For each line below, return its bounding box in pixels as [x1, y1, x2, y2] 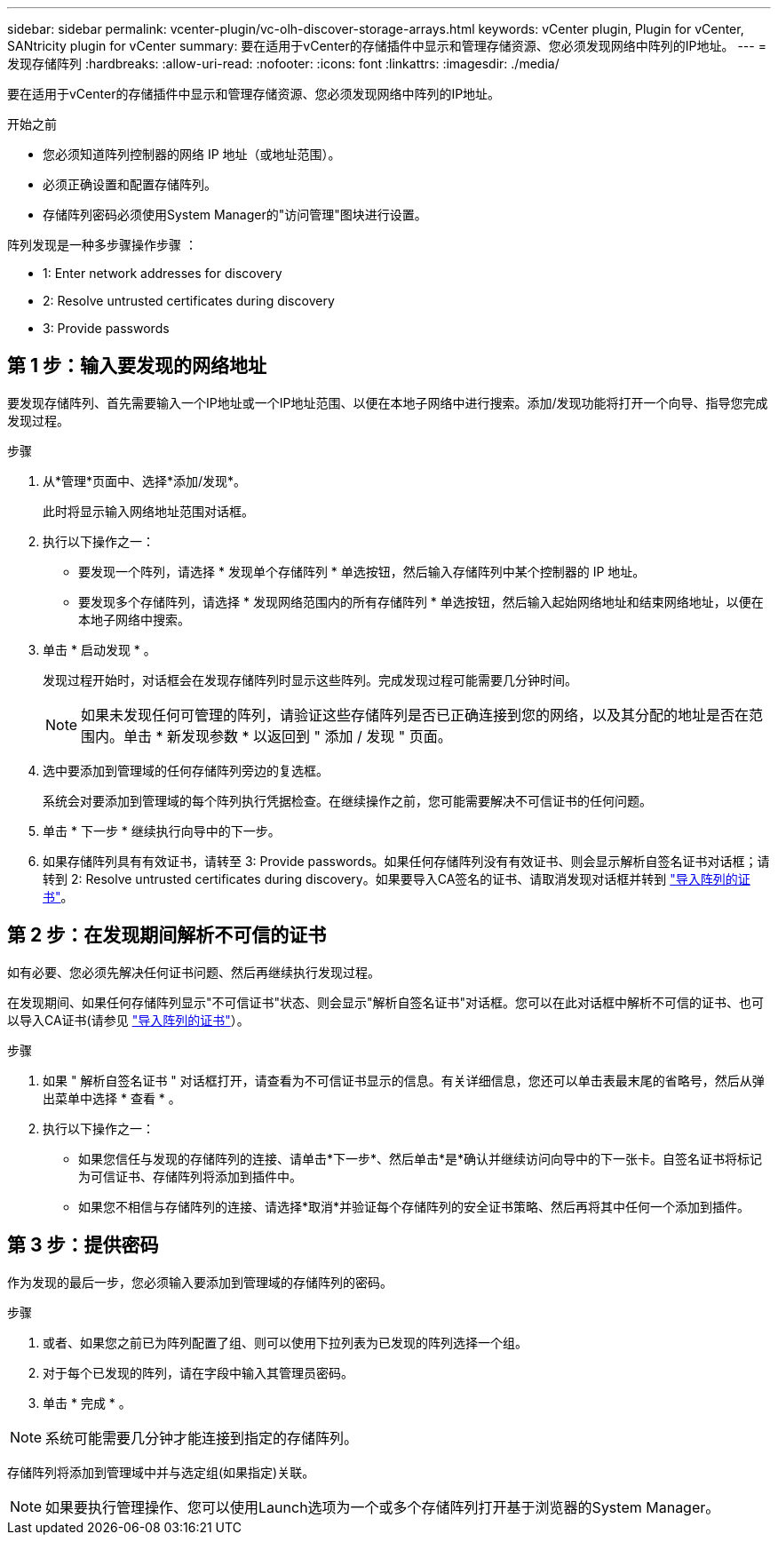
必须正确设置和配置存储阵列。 [43, 177, 217, 192]
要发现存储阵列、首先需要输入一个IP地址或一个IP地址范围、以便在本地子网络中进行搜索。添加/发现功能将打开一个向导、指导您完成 [7, 394, 768, 410]
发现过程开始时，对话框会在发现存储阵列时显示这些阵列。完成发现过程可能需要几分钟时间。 [43, 672, 577, 688]
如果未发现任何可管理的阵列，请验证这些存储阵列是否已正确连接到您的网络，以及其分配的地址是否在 [81, 705, 750, 724]
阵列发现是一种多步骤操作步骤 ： [7, 237, 197, 252]
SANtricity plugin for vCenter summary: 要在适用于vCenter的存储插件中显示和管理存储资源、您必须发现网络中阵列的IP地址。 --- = [7, 38, 766, 53]
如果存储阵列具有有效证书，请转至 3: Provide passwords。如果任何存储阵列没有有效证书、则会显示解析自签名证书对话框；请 [43, 853, 770, 869]
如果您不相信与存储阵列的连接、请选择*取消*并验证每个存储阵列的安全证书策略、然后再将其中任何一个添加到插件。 [78, 1198, 750, 1214]
